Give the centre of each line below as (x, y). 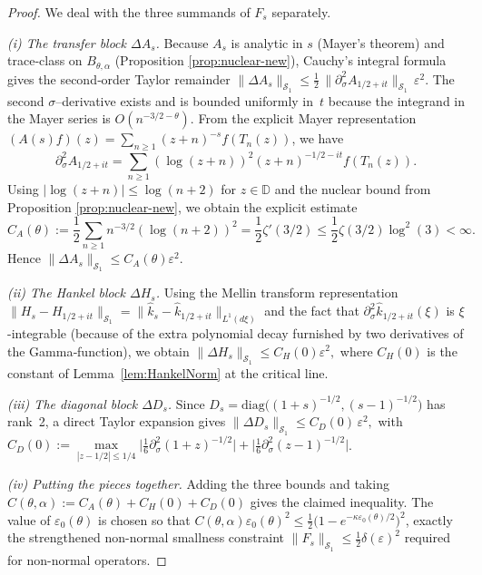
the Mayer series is (59, 118)
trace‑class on (45, 60)
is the (442, 351)
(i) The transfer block (67, 42)
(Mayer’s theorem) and (381, 42)
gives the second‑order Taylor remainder (119, 78)
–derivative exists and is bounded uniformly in (185, 100)
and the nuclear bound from (353, 189)
